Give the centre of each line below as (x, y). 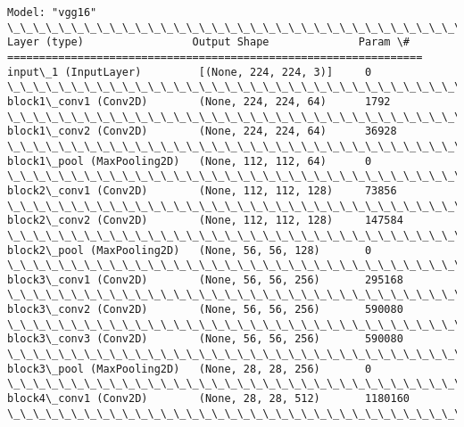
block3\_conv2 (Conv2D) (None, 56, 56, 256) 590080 (205, 310)
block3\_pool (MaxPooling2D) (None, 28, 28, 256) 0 (190, 369)
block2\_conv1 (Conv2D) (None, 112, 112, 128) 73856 (202, 190)
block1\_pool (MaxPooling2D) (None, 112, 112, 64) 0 (190, 161)
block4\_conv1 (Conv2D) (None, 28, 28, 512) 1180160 (209, 399)
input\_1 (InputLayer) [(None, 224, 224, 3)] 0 (190, 72)
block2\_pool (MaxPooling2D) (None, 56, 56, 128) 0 (190, 250)
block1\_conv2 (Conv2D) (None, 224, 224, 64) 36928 (202, 131)
